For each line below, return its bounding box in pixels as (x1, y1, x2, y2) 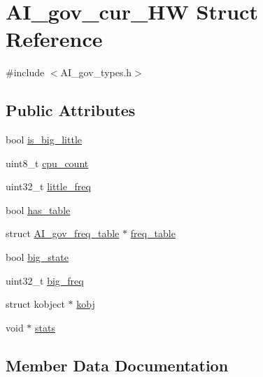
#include (6, 65, 45, 80)
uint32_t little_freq (6, 179, 91, 194)
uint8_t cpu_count (6, 155, 89, 170)
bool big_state (6, 250, 69, 264)
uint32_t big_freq (6, 273, 84, 287)
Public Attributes (6, 99, 136, 121)
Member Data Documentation (6, 354, 229, 376)
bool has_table (6, 202, 71, 217)
